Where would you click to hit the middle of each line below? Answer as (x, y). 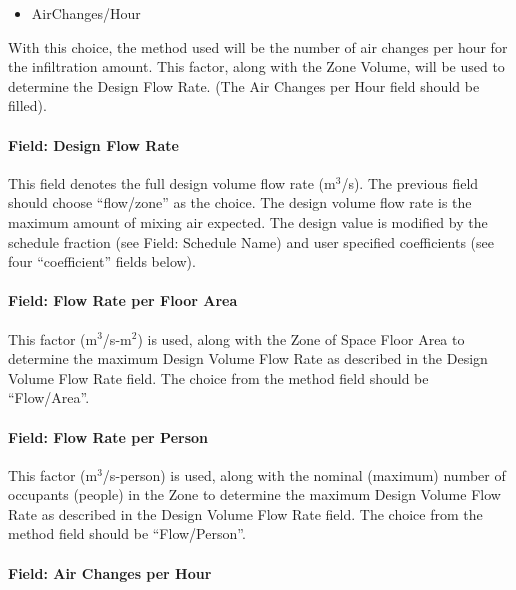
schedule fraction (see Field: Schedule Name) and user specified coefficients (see (251, 241)
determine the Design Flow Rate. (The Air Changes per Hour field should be (244, 85)
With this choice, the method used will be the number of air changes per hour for (258, 46)
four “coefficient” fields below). (102, 261)
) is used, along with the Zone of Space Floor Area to (301, 338)
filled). (27, 105)
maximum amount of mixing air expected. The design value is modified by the (248, 221)
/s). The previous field (410, 182)
